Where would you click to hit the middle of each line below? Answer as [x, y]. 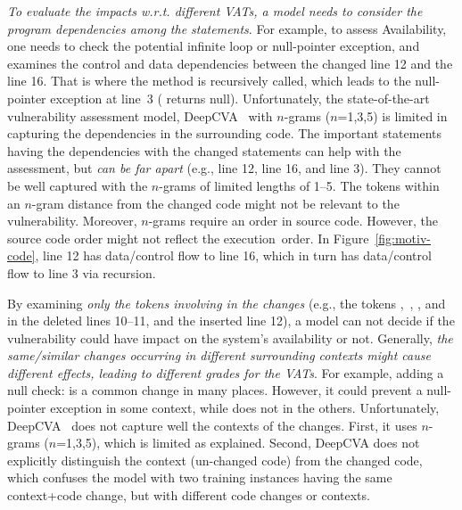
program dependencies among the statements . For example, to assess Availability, [227, 28]
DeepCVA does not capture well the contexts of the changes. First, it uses [212, 425]
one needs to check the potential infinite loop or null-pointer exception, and [214, 46]
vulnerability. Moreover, [72, 221]
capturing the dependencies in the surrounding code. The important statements [224, 133]
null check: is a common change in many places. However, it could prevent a [215, 390]
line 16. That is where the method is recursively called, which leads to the [209, 81]
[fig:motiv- [403, 238]
